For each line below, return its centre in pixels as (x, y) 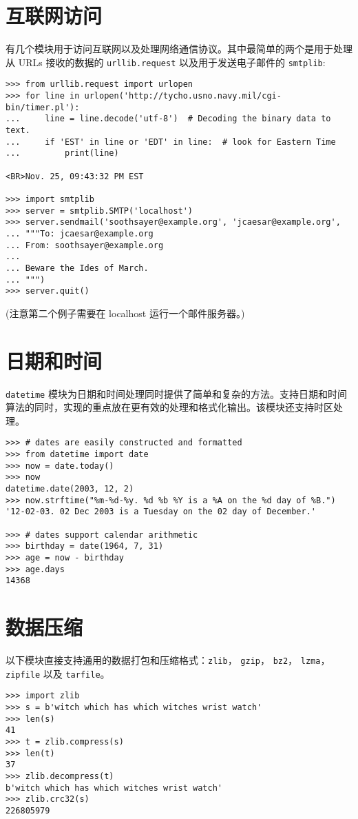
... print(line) (62, 153)
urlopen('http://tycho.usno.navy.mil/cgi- (183, 96)
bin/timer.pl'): (43, 107)
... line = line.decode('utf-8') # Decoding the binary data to (168, 119)
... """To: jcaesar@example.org (80, 233)
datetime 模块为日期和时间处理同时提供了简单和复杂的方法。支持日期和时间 (176, 393)
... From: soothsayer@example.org (85, 245)
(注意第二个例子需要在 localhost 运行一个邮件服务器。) (125, 313)
